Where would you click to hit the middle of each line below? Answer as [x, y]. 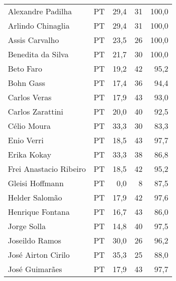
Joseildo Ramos [35, 240]
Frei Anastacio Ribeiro [47, 169]
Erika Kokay [30, 154]
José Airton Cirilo [39, 255]
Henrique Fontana [39, 212]
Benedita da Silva [38, 54]
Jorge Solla [27, 226]
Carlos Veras [30, 97]
